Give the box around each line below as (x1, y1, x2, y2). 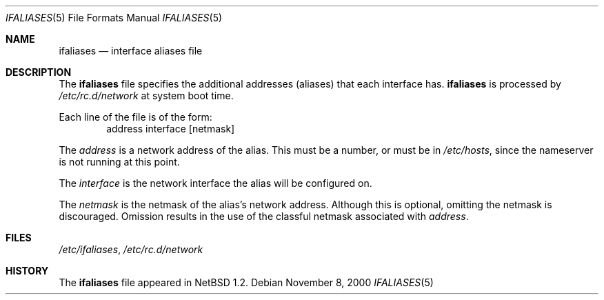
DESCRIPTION (6, 66, 72, 78)
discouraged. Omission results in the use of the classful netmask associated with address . (59, 210, 469, 222)
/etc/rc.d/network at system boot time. (59, 90, 234, 101)
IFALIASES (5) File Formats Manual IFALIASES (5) (6, 12, 223, 23)
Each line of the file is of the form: (59, 111, 212, 123)
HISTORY (6, 265, 49, 277)
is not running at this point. (59, 156, 180, 168)
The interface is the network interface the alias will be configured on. (59, 177, 372, 189)
